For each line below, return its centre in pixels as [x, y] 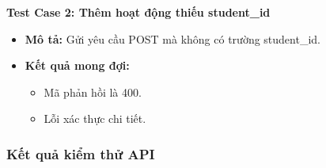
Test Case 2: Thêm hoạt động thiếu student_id [138, 12]
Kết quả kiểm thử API [81, 153]
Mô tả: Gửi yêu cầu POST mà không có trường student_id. [172, 38]
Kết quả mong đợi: [77, 65]
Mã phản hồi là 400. [93, 92]
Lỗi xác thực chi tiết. [95, 118]
